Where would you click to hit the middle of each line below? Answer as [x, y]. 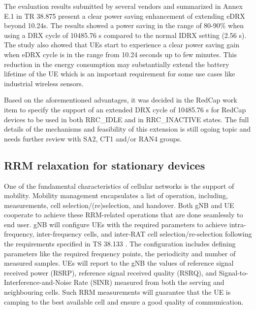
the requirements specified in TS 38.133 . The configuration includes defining [120, 244]
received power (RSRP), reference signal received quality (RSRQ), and [111, 272]
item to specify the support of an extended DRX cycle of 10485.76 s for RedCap [125, 109]
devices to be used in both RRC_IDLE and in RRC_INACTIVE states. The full [127, 119]
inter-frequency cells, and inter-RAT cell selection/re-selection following [144, 234]
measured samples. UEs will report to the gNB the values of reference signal [119, 263]
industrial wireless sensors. [44, 83]
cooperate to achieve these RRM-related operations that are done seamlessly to [124, 215]
